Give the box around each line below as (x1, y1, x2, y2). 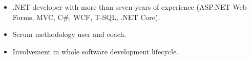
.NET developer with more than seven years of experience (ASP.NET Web (12, 2, 247, 12)
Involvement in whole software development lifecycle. (12, 46, 179, 56)
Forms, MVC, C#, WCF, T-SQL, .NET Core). (12, 11, 160, 22)
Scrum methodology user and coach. (12, 29, 127, 39)
